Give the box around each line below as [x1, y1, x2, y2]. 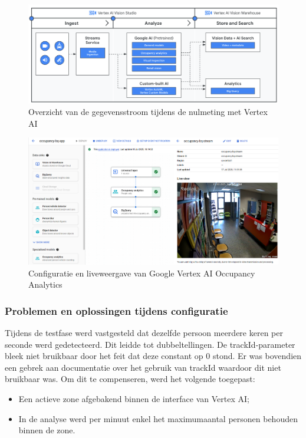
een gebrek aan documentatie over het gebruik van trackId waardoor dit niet [5, 361, 281, 373]
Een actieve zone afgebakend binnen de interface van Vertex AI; [18, 392, 249, 404]
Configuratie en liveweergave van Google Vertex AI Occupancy [28, 266, 255, 279]
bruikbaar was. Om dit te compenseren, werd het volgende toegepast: [5, 373, 255, 385]
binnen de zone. [18, 424, 75, 436]
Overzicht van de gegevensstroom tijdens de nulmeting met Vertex [28, 106, 268, 118]
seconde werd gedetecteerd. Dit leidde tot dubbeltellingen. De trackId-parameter [5, 338, 295, 350]
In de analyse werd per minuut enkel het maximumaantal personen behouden [18, 412, 298, 424]
